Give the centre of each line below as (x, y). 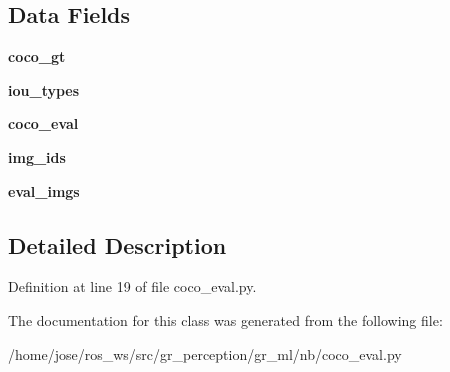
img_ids (37, 156)
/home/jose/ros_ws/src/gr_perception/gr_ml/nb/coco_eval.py (205, 353)
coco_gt (37, 56)
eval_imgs (44, 190)
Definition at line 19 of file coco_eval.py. (132, 286)
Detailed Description (117, 244)
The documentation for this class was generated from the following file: (225, 319)
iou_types (44, 89)
